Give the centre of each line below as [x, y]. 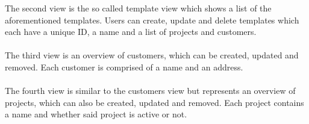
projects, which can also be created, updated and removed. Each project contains [154, 102]
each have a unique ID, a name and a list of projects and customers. [131, 32]
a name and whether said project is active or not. [96, 114]
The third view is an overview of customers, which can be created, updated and [152, 55]
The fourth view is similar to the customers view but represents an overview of [150, 91]
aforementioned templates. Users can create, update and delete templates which [152, 20]
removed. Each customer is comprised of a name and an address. [124, 67]
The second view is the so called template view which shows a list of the [138, 8]
